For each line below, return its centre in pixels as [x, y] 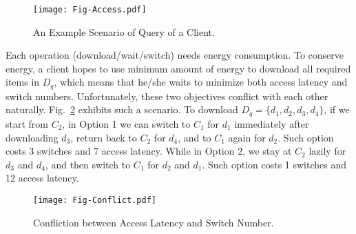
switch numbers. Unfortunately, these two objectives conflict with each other [167, 96]
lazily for [327, 151]
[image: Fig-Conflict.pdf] [95, 200]
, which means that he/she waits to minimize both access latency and [201, 82]
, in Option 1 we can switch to [126, 123]
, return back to [104, 137]
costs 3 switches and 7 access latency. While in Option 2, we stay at [149, 151]
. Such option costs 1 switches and [274, 164]
